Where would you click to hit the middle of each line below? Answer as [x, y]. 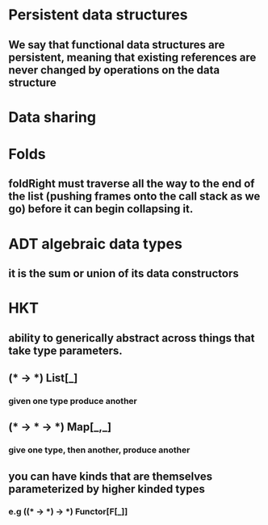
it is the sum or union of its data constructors [124, 273]
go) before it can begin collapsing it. [101, 209]
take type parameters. [65, 350]
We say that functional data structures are [117, 45]
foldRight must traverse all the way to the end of [132, 184]
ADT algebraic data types [96, 244]
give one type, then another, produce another [99, 450]
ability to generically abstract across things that [132, 338]
